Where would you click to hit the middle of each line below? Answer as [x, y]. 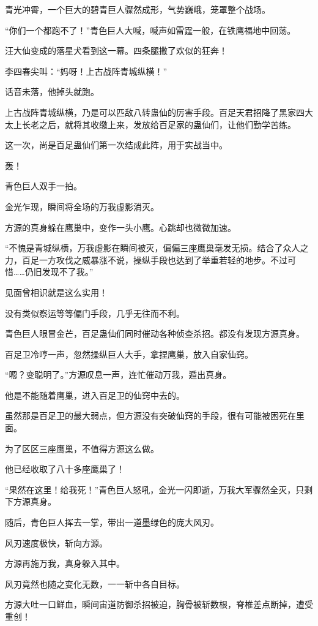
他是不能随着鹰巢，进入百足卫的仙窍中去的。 [95, 395]
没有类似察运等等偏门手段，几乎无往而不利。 [95, 313]
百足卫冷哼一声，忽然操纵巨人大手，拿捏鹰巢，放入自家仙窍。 [129, 354]
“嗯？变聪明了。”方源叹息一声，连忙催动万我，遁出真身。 [118, 375]
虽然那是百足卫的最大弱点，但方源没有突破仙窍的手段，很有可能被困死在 [150, 416]
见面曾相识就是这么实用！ [56, 292]
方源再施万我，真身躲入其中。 [65, 563]
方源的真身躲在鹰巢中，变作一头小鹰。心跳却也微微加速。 [120, 227]
